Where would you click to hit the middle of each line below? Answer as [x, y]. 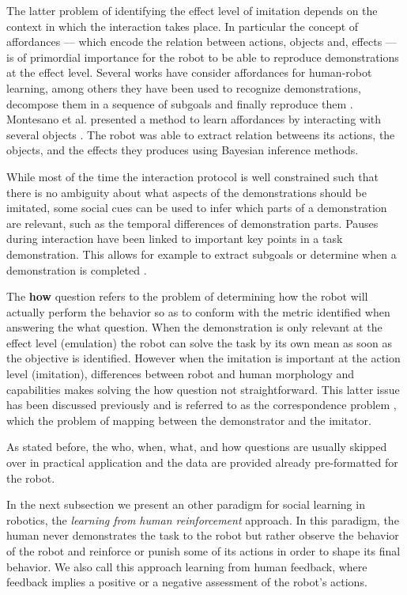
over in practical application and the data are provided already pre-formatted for [202, 462]
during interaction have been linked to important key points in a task [175, 239]
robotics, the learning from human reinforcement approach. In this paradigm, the [203, 519]
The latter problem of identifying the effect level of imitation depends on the [192, 10]
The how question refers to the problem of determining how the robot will [187, 296]
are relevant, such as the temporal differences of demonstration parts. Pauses [192, 223]
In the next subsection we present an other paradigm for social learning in [186, 504]
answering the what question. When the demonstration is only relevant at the [194, 327]
